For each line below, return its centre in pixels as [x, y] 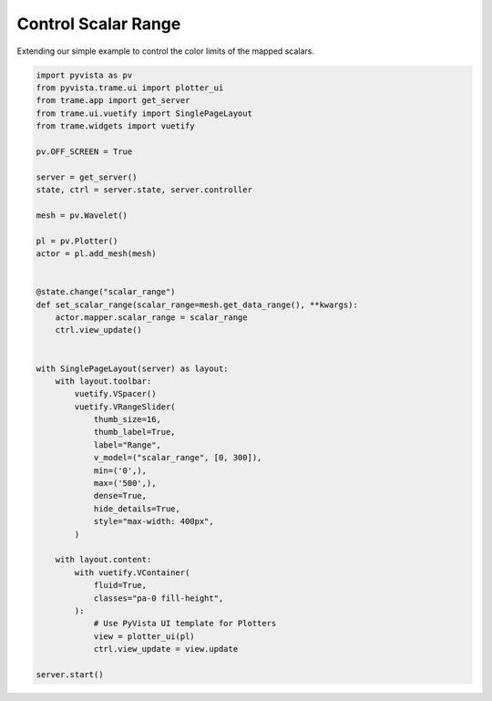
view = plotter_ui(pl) [144, 636]
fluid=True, [120, 585]
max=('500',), [125, 484]
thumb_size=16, [127, 420]
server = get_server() [87, 177]
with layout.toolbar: [103, 381]
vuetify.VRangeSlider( [125, 407]
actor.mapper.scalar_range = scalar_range [151, 317]
